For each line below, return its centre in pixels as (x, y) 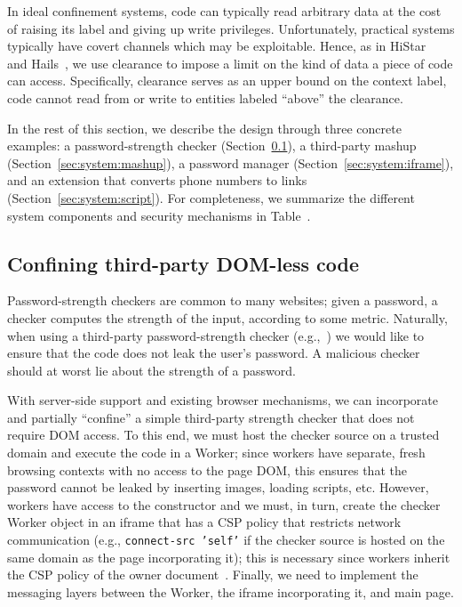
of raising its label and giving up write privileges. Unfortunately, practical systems (231, 28)
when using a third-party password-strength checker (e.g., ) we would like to (216, 335)
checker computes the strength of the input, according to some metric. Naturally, (227, 317)
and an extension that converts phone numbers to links (157, 180)
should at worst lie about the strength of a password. (151, 370)
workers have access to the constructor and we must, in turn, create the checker (224, 504)
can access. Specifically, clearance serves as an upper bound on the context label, (227, 81)
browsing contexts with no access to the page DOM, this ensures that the (207, 469)
